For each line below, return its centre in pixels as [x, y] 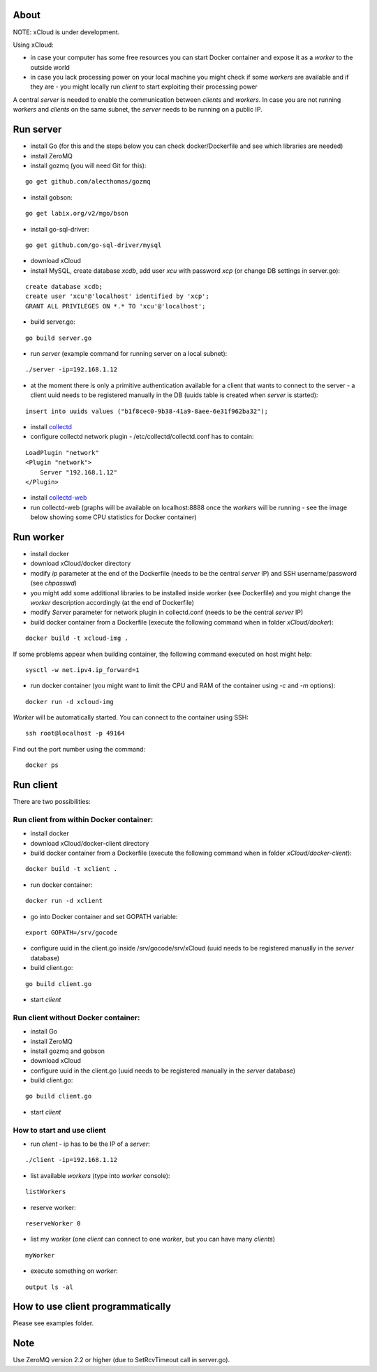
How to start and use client [59, 1130]
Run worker [39, 537]
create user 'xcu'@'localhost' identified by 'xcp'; [117, 296]
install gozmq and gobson [67, 1051]
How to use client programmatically [92, 1307]
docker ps [42, 765]
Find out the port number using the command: [79, 749]
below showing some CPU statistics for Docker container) [113, 517]
